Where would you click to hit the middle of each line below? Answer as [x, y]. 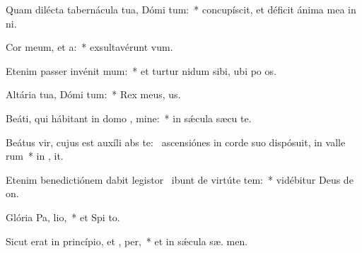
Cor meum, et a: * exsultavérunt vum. [89, 47]
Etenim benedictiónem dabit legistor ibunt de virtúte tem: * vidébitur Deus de [180, 179]
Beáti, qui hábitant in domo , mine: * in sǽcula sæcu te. [129, 118]
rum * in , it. [35, 156]
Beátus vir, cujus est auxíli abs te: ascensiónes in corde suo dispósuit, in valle [176, 142]
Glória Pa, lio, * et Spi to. [63, 217]
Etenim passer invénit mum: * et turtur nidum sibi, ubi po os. [141, 70]
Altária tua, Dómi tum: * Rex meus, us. [93, 94]
